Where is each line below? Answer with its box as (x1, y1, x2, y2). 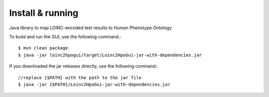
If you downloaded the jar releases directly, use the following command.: (9, 63, 159, 69)
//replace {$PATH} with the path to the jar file (18, 75, 142, 80)
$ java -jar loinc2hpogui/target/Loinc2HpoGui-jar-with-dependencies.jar (18, 52, 202, 58)
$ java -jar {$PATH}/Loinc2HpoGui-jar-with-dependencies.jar (18, 82, 170, 87)
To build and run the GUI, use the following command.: (9, 34, 122, 40)
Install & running (9, 7, 79, 18)
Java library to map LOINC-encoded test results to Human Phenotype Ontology (9, 25, 172, 31)
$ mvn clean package (18, 45, 68, 51)
